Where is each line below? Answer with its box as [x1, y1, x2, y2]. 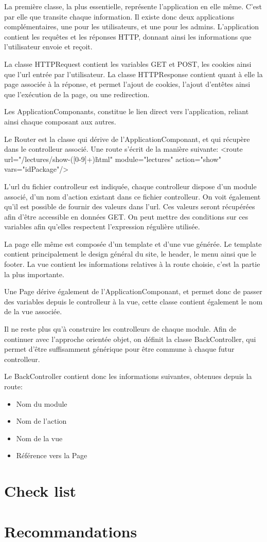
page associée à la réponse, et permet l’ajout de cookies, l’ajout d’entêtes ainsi [4, 79, 251, 89]
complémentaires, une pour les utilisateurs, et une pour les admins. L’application [4, 21, 259, 32]
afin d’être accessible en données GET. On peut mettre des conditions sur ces [4, 211, 248, 222]
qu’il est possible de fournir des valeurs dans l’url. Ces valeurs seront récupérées [4, 201, 255, 212]
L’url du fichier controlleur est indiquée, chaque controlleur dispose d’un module [4, 180, 257, 191]
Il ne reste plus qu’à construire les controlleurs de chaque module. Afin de [4, 323, 237, 334]
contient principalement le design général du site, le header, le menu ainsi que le [4, 248, 256, 259]
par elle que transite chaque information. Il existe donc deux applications [4, 11, 235, 22]
